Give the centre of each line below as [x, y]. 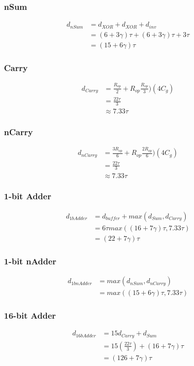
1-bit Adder [28, 196]
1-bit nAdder [30, 261]
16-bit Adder [30, 315]
